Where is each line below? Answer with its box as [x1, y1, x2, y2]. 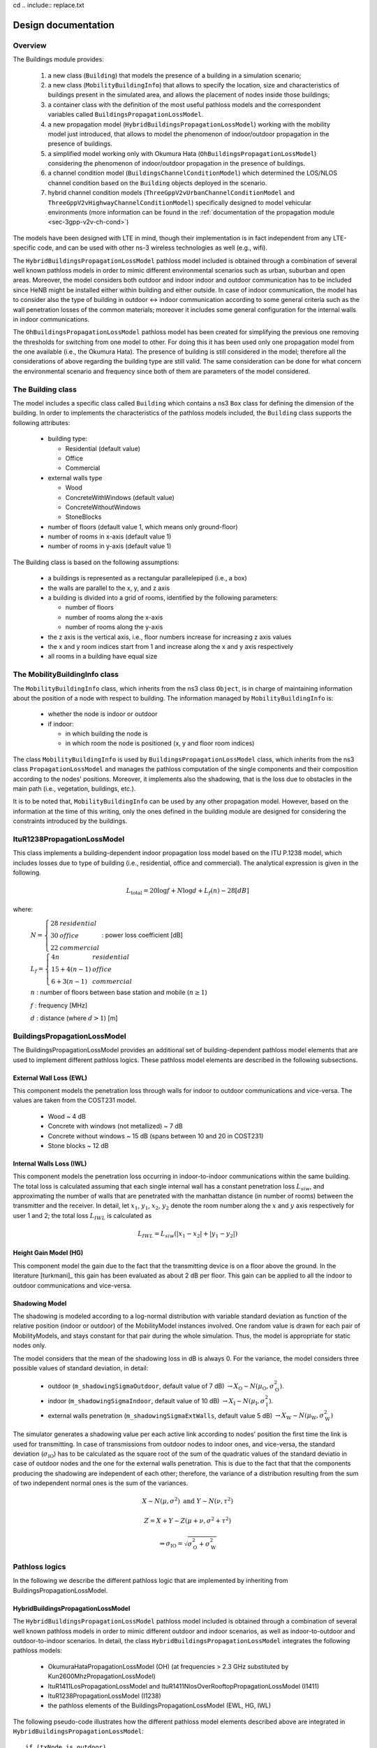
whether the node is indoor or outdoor [47, 710, 158, 718]
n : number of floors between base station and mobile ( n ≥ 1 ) [30, 988, 207, 996]
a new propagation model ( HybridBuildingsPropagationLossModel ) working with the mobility [47, 120, 331, 129]
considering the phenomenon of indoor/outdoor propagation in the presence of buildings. [47, 159, 306, 168]
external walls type [47, 473, 103, 482]
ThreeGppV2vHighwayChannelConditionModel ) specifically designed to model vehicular [47, 198, 312, 206]
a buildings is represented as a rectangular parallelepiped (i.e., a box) [47, 574, 247, 582]
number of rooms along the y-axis [65, 623, 163, 631]
